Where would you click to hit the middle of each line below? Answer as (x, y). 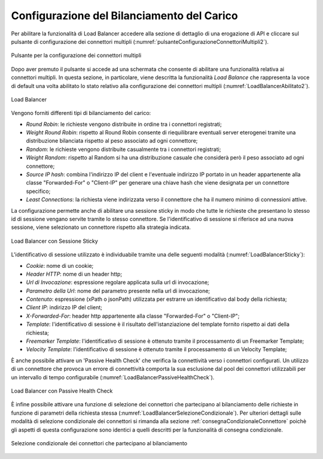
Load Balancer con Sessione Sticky (54, 241)
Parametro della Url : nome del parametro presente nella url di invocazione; (118, 291)
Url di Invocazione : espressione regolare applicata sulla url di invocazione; (118, 282)
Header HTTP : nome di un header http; (74, 274)
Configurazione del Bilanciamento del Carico (125, 16)
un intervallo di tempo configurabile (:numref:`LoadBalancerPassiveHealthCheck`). (113, 377)
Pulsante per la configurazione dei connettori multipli (76, 55)
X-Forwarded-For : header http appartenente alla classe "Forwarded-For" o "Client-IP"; (133, 316)
